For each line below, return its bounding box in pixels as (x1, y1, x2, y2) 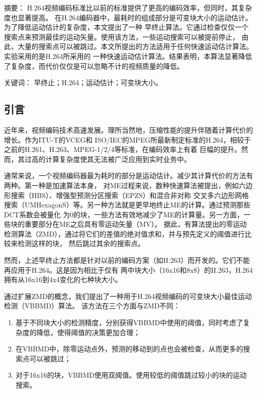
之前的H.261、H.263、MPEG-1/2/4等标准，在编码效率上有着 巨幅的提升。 (4, 144, 242, 154)
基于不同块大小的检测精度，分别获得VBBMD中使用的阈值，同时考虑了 (15, 317, 243, 328)
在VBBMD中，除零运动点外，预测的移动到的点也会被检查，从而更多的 (15, 344, 243, 354)
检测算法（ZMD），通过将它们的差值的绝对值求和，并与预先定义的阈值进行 (4, 228, 245, 239)
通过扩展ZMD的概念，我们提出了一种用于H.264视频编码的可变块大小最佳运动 (4, 291, 252, 301)
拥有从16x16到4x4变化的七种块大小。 (4, 274, 122, 285)
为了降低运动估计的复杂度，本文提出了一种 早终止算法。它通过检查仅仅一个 (4, 22, 249, 32)
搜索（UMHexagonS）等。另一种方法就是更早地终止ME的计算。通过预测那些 (4, 199, 251, 210)
